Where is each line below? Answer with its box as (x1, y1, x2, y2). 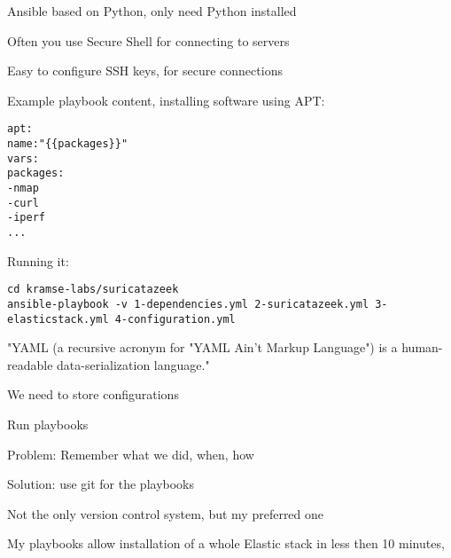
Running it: (7, 251, 69, 270)
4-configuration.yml (114, 312, 236, 326)
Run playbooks (7, 414, 89, 433)
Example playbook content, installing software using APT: (7, 90, 325, 109)
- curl (7, 196, 39, 209)
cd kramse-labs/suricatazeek (7, 283, 179, 296)
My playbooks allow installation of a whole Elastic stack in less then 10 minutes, (7, 534, 445, 553)
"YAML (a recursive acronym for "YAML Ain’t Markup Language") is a (7, 338, 398, 357)
